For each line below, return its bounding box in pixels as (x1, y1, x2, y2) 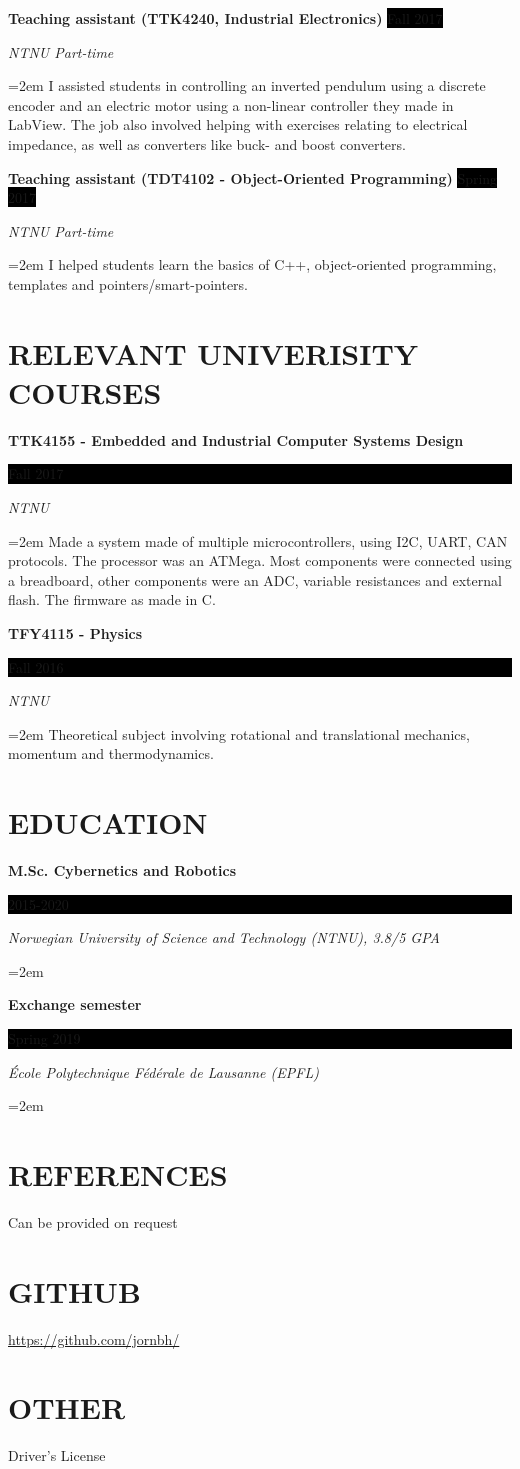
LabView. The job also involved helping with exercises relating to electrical (8, 114, 468, 135)
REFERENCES (8, 1154, 228, 1195)
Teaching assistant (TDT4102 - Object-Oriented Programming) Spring (8, 167, 498, 188)
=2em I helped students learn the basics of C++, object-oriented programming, (8, 254, 497, 275)
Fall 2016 (8, 656, 64, 677)
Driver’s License (8, 1445, 106, 1466)
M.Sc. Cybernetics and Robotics (8, 860, 237, 881)
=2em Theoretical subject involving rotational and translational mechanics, (8, 723, 470, 744)
